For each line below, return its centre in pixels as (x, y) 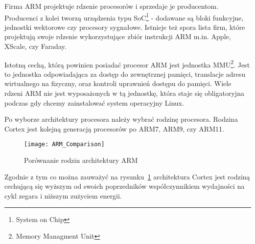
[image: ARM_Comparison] (64, 144)
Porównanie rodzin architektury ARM (81, 160)
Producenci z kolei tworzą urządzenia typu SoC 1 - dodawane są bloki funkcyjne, (124, 17)
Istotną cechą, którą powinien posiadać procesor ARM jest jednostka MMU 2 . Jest (127, 64)
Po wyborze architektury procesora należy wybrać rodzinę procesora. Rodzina (121, 119)
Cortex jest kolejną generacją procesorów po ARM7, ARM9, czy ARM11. (114, 128)
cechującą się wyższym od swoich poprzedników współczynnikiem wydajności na (125, 186)
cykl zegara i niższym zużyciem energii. (63, 195)
